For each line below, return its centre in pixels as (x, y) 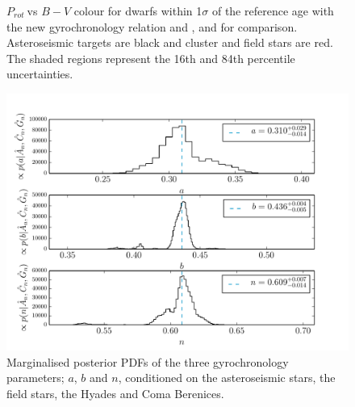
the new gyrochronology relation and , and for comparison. (152, 26)
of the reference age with (273, 10)
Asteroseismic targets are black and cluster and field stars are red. (170, 42)
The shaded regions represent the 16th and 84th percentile (151, 58)
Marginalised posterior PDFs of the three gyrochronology (148, 361)
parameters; (35, 378)
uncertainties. (40, 74)
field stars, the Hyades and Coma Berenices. (115, 393)
